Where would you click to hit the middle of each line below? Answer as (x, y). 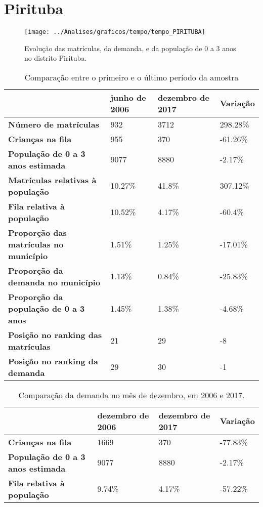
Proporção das (37, 232)
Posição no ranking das (55, 334)
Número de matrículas (54, 124)
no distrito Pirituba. (56, 58)
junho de (128, 97)
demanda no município (54, 282)
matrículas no (36, 244)
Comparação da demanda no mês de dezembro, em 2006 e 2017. (131, 395)
